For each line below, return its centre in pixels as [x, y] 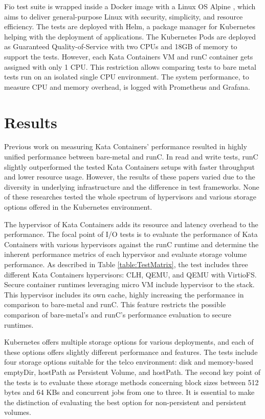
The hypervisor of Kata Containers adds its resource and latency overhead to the [131, 224]
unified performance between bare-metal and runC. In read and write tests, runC [131, 157]
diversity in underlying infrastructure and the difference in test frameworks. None [132, 186]
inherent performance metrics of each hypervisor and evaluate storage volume [126, 254]
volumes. [18, 412]
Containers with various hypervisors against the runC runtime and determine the [131, 244]
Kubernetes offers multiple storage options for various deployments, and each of [129, 342]
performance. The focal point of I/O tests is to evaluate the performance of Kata [131, 234]
